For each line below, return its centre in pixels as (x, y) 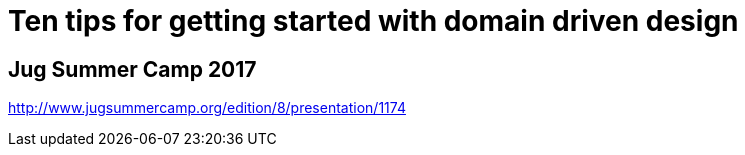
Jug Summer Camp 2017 (132, 69)
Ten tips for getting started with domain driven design (373, 21)
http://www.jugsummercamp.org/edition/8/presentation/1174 (207, 108)
